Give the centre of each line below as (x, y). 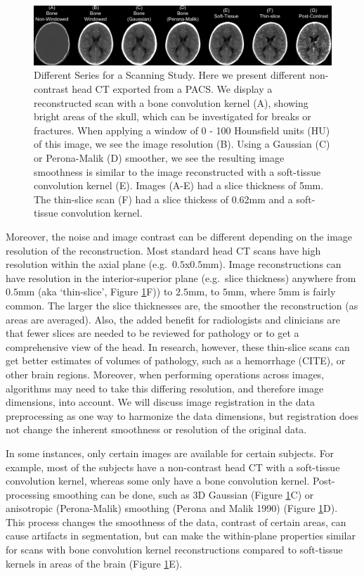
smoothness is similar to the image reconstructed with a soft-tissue (177, 171)
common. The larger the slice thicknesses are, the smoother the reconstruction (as (182, 305)
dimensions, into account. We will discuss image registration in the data (160, 402)
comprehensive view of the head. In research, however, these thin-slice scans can (178, 346)
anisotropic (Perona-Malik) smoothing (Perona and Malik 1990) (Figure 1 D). (172, 508)
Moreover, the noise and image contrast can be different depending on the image (179, 236)
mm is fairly (310, 292)
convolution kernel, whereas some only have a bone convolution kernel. (158, 481)
